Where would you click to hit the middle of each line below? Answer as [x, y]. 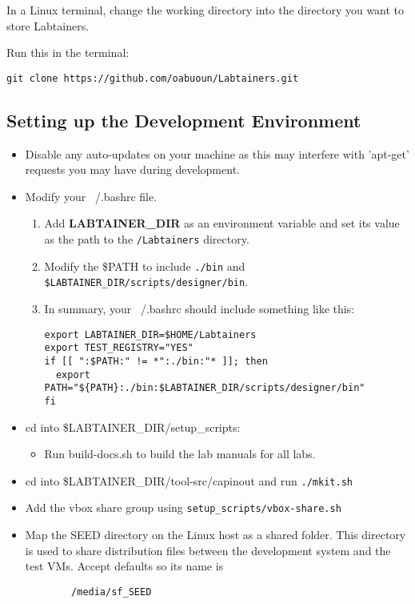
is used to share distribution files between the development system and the [208, 550]
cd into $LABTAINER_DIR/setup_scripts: [133, 427]
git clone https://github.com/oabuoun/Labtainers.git [153, 78]
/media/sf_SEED [112, 592]
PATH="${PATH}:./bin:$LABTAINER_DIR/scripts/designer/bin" [205, 388]
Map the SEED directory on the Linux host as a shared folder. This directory [215, 535]
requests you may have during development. [132, 169]
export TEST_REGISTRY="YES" [119, 348]
